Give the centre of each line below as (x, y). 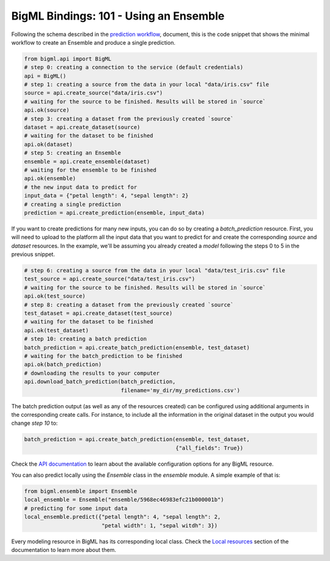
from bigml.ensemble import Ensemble (81, 491)
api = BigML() (45, 76)
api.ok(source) (47, 110)
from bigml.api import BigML (68, 59)
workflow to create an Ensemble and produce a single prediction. (93, 42)
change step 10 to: (35, 423)
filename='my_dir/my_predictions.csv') (181, 390)
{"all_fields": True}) (209, 448)
